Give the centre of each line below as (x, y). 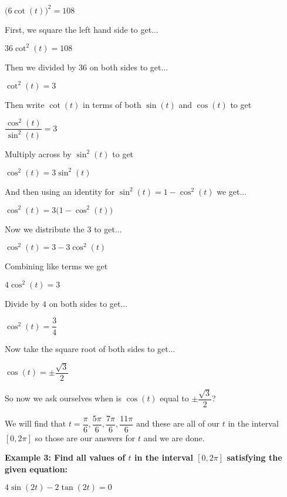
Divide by (22, 303)
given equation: (36, 469)
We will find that (36, 423)
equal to (174, 398)
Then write (25, 104)
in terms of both (112, 104)
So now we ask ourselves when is (63, 398)
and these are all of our (178, 423)
